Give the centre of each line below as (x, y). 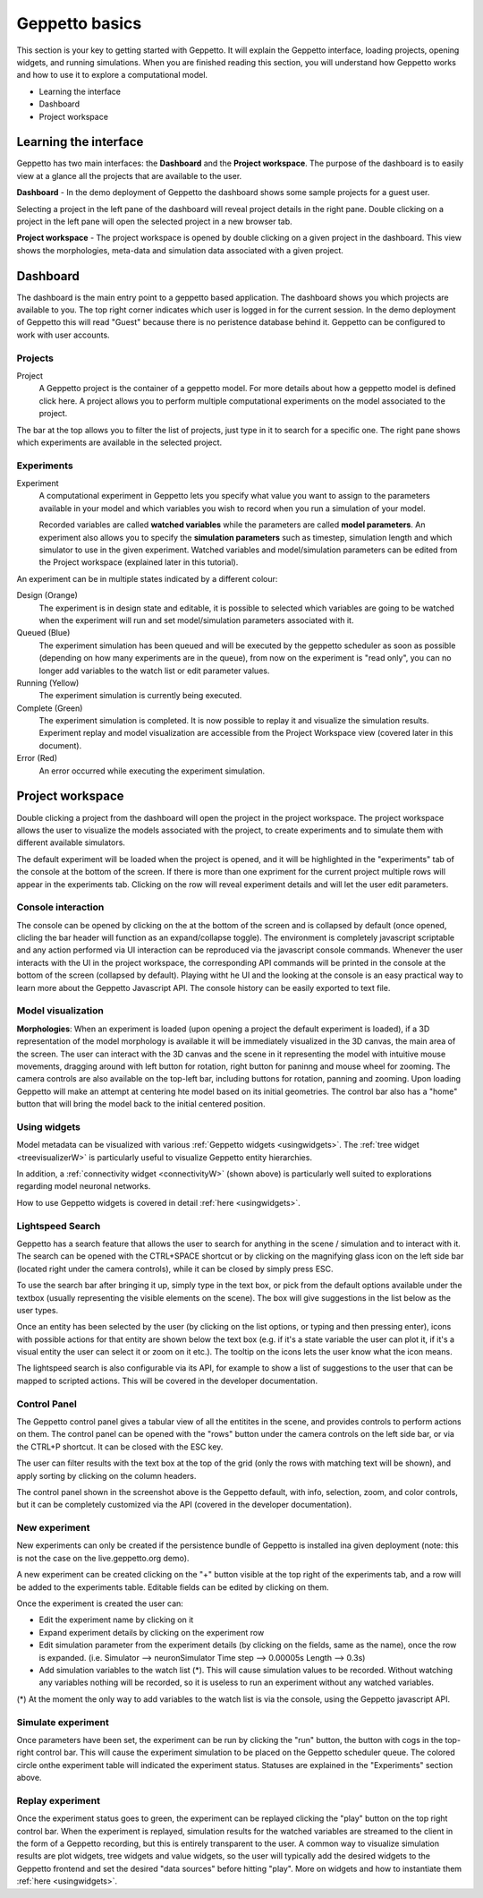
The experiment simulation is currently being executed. (140, 696)
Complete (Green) (50, 708)
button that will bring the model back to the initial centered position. (141, 1104)
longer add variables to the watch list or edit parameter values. (154, 671)
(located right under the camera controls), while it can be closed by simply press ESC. (175, 1269)
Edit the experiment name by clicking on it (116, 1620)
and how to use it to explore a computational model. (112, 75)
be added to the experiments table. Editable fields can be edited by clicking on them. (173, 1587)
